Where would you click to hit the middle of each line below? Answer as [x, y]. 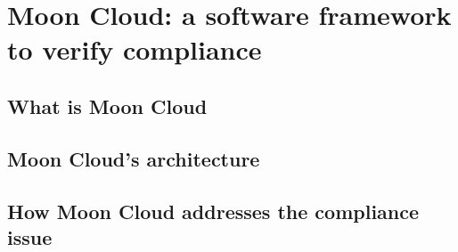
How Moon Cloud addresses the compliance [213, 211]
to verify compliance [135, 49]
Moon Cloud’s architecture [134, 158]
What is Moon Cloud [107, 106]
